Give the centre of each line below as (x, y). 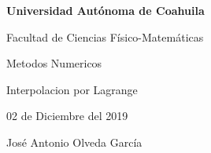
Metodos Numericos (54, 63)
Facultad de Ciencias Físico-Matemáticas (105, 36)
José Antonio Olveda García (74, 142)
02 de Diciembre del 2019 (67, 116)
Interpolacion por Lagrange (72, 89)
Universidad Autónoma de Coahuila (105, 10)
